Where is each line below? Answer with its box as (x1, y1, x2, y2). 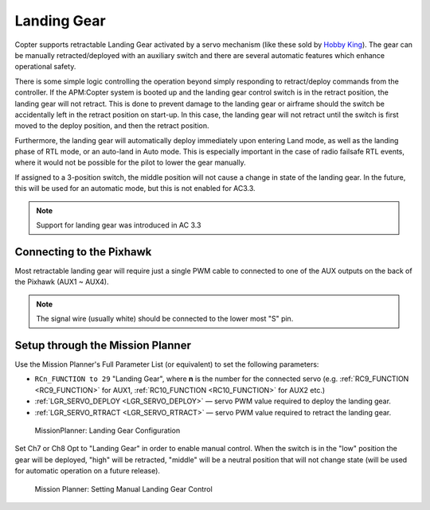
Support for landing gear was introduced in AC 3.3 (36, 220, 201, 230)
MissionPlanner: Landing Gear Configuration (34, 426, 181, 435)
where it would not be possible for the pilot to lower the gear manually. (14, 158, 246, 167)
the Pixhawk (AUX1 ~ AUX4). (14, 277, 109, 286)
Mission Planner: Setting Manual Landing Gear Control (34, 484, 213, 493)
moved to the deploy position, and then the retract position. (14, 121, 210, 130)
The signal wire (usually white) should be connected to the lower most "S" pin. (36, 314, 294, 324)
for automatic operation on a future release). (14, 466, 161, 476)
